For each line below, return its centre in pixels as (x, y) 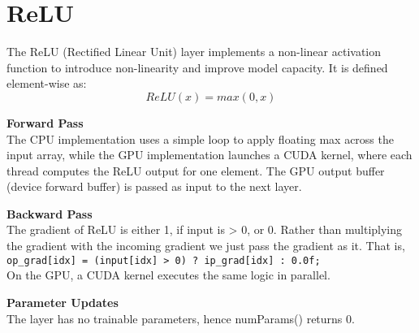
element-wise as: (47, 83)
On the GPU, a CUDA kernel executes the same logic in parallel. (168, 275)
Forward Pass (45, 122)
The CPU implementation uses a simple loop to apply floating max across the (200, 138)
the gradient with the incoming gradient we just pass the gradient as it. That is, (206, 246)
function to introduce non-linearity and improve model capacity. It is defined (197, 67)
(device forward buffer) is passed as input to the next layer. (154, 186)
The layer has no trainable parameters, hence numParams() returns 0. (181, 318)
